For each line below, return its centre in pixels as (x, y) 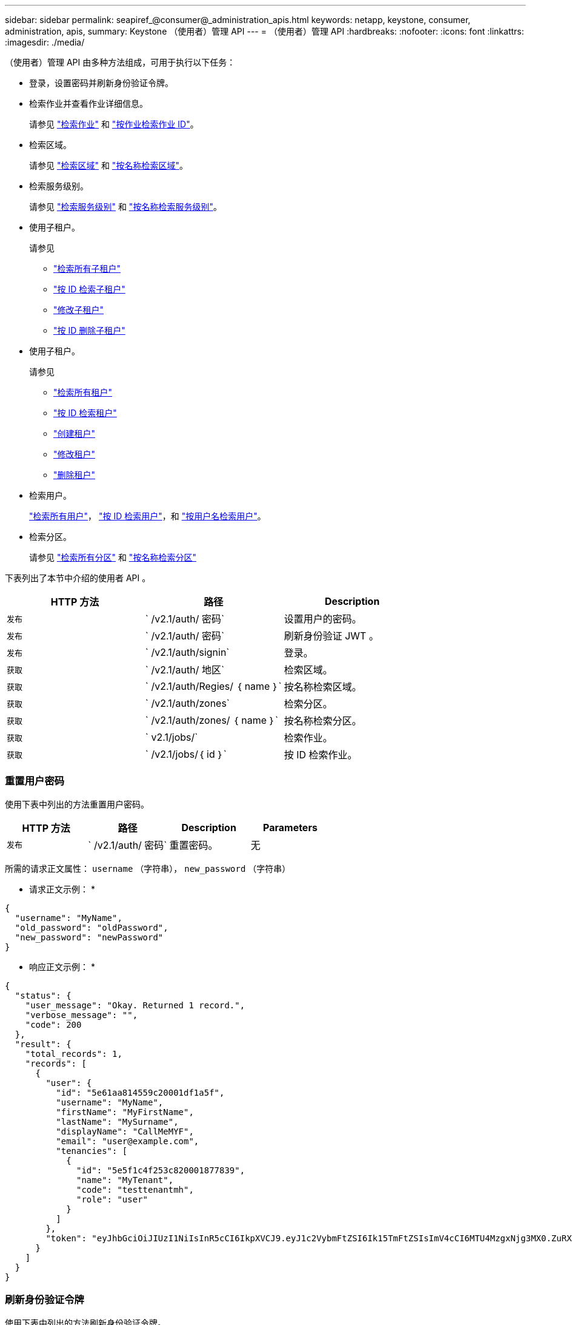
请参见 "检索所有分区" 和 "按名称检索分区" (113, 557)
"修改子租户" (79, 310)
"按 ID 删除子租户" (89, 330)
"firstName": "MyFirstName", (125, 1112)
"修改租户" (75, 454)
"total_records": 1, (74, 1054)
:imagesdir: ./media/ (45, 42)
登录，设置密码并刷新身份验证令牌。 (101, 83)
